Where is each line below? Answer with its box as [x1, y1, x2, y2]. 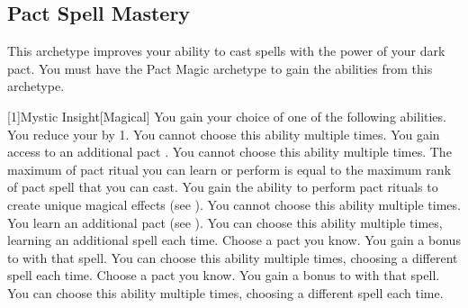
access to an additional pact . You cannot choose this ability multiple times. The [7, 142, 452, 161]
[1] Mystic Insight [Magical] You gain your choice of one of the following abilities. [7, 106, 446, 125]
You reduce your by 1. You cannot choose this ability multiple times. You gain [7, 124, 440, 143]
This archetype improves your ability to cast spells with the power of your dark [7, 41, 445, 60]
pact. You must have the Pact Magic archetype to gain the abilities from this [7, 59, 433, 77]
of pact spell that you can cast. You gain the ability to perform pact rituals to [7, 177, 438, 196]
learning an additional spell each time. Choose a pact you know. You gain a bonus [7, 231, 461, 249]
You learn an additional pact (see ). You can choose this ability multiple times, [7, 213, 443, 231]
